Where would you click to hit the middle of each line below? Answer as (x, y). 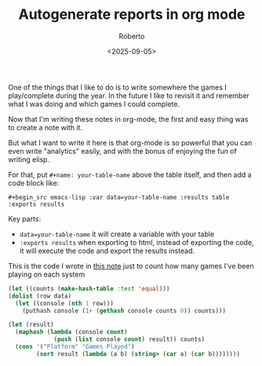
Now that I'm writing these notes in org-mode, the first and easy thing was (128, 119)
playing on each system (47, 274)
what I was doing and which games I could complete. (94, 104)
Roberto (132, 36)
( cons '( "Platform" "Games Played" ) (75, 347)
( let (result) (31, 325)
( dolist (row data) (40, 296)
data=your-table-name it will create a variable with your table (117, 234)
